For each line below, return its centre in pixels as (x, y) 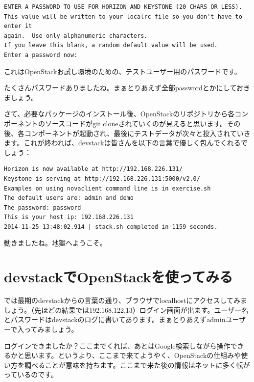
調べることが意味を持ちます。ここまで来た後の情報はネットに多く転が (137, 365)
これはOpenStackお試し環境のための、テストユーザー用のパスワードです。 (123, 71)
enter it (18, 26)
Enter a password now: (41, 55)
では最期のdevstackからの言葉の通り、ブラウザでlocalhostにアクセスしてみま (126, 300)
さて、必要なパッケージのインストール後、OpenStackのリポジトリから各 (119, 114)
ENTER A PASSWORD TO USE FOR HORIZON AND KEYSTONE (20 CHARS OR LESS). (123, 7)
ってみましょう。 (51, 329)
